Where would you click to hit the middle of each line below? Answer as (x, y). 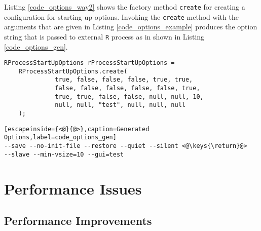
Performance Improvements (78, 221)
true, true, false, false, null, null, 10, (129, 97)
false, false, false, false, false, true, (127, 88)
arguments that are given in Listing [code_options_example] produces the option (131, 27)
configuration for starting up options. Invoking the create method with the (121, 16)
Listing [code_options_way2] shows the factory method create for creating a (125, 7)
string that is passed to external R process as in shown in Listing (104, 36)
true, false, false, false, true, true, (124, 80)
